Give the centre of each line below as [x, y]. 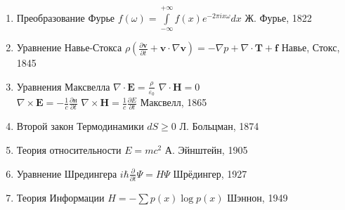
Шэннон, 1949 [258, 197]
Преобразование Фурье [66, 17]
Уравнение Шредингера [67, 173]
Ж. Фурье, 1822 [278, 17]
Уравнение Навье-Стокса [69, 47]
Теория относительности [69, 149]
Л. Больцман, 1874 [219, 126]
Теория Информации [60, 197]
